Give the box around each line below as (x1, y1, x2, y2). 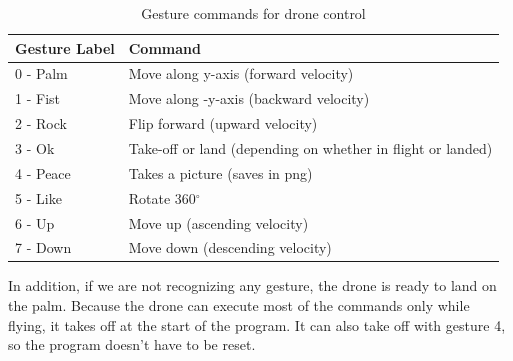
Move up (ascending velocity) (128, 212, 309, 233)
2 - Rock (15, 113, 67, 134)
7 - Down (15, 237, 72, 258)
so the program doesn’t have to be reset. (8, 334, 256, 355)
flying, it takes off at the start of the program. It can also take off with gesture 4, (8, 314, 506, 335)
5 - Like (15, 187, 62, 208)
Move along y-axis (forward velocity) (128, 63, 354, 84)
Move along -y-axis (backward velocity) (128, 88, 370, 109)
